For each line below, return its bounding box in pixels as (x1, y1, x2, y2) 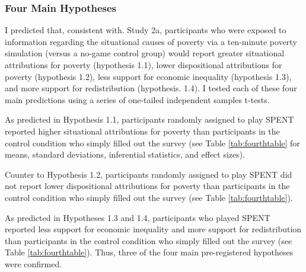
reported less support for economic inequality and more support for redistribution (5, 223, 302, 235)
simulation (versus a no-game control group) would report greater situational (5, 47, 285, 59)
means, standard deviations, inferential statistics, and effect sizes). (5, 148, 246, 161)
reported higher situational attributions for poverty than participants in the (5, 124, 280, 137)
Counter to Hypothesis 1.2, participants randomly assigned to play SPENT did (5, 168, 292, 180)
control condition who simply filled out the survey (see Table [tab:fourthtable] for (5, 136, 300, 149)
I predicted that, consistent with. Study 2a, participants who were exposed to (5, 24, 286, 36)
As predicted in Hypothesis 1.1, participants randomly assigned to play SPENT (5, 113, 294, 126)
